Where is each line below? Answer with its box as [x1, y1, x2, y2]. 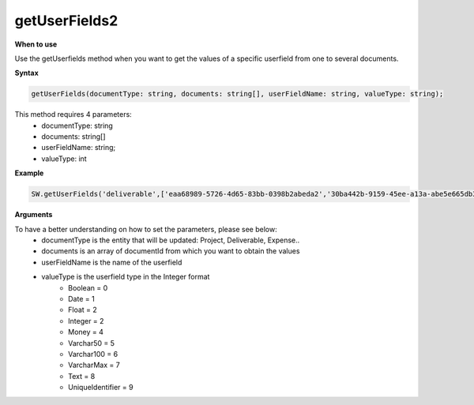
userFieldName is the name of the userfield [41, 257, 182, 267]
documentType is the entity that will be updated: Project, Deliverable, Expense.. [41, 235, 300, 245]
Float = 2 [68, 305, 98, 315]
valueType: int [41, 154, 87, 163]
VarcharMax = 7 [68, 360, 120, 370]
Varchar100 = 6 [68, 349, 118, 358]
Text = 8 [68, 371, 96, 381]
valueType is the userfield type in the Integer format [41, 272, 210, 282]
